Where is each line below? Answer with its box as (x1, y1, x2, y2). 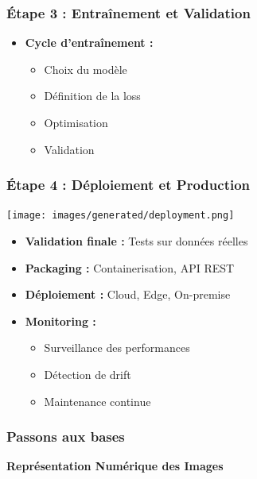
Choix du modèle (44, 60, 127, 77)
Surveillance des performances (44, 339, 190, 356)
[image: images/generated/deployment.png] (6, 210, 235, 222)
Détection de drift (44, 366, 131, 383)
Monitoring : (25, 312, 96, 329)
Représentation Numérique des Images (6, 458, 224, 474)
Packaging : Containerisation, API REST (25, 259, 235, 276)
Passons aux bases (6, 427, 125, 446)
